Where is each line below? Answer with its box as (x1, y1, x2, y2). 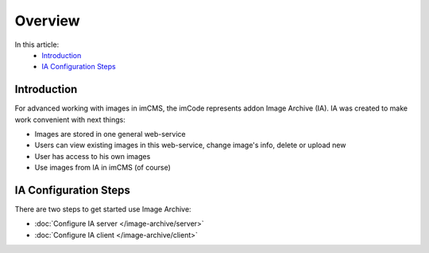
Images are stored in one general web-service (34, 130, 186, 139)
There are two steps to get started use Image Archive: (14, 204, 191, 214)
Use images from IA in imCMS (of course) (34, 163, 171, 173)
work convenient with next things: (14, 115, 126, 124)
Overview (14, 12, 80, 29)
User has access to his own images (34, 151, 151, 161)
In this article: (14, 40, 60, 49)
